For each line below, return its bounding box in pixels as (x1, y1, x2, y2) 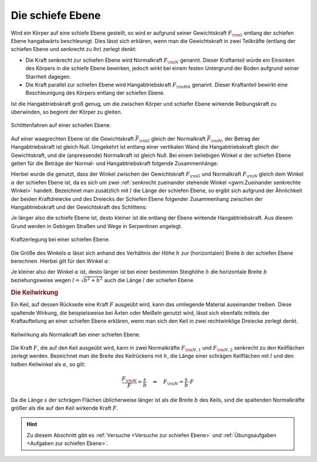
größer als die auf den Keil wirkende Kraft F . (11, 404, 119, 411)
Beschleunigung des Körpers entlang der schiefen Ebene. (25, 89, 166, 96)
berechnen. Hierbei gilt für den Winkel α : (11, 257, 110, 265)
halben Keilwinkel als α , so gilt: (11, 360, 86, 367)
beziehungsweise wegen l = (11, 276, 80, 283)
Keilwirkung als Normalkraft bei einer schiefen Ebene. (11, 331, 141, 338)
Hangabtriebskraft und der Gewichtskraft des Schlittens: (11, 203, 147, 210)
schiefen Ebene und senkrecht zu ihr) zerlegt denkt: (11, 46, 137, 53)
